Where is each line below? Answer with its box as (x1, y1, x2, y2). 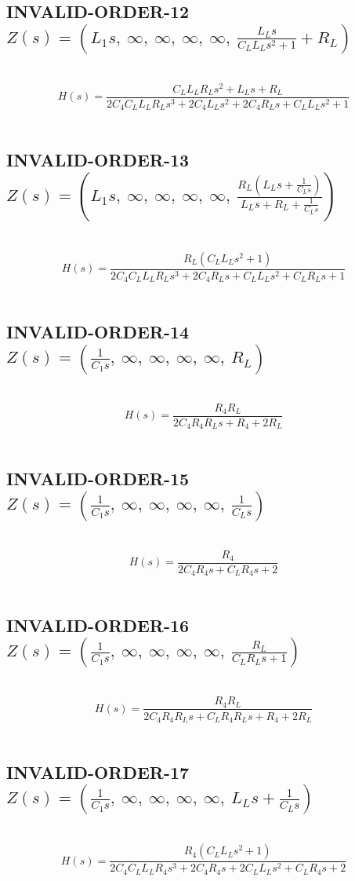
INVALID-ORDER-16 (6, 613, 190, 638)
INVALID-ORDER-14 (6, 320, 190, 344)
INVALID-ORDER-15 (6, 466, 190, 491)
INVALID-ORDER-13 (6, 148, 190, 172)
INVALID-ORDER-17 (6, 759, 190, 784)
